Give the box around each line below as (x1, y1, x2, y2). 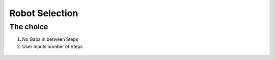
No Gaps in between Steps (22, 36, 78, 42)
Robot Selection (9, 8, 78, 19)
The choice (9, 22, 48, 31)
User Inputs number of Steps (22, 43, 83, 49)
